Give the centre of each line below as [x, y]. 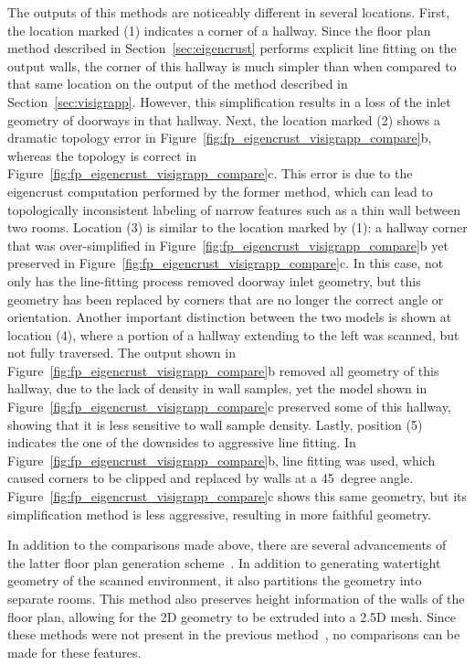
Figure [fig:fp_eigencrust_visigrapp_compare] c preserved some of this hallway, [229, 407]
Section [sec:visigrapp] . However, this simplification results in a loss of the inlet [229, 101]
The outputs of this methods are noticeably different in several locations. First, [229, 12]
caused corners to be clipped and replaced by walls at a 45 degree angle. [211, 478]
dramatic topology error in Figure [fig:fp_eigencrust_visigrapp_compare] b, [220, 138]
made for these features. [74, 652]
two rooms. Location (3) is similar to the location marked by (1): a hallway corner [237, 227]
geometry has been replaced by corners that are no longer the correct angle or [226, 299]
